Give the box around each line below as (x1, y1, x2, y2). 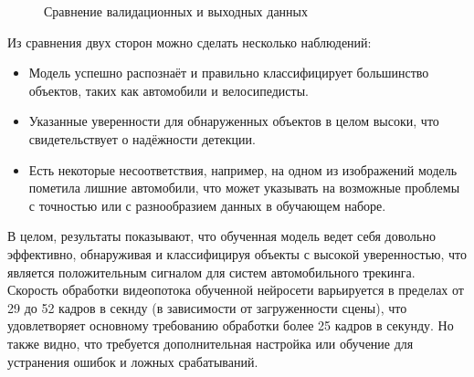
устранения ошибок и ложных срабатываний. (7, 351, 258, 371)
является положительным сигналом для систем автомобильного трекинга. (7, 262, 416, 281)
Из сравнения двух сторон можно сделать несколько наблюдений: (7, 32, 372, 51)
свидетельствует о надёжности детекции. (28, 129, 256, 148)
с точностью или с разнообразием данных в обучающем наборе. (28, 195, 386, 215)
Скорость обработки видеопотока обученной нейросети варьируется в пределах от (7, 280, 464, 299)
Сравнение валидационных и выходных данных (44, 2, 308, 20)
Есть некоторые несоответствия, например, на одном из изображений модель (28, 160, 458, 179)
